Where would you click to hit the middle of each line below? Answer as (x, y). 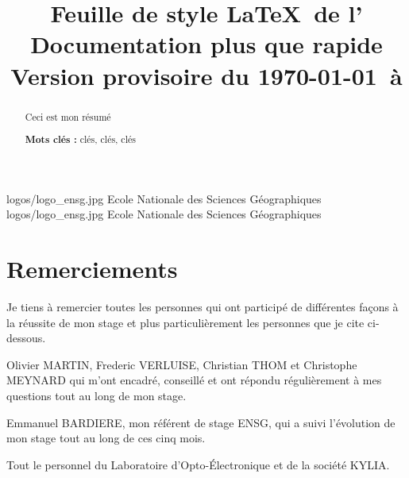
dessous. (26, 338)
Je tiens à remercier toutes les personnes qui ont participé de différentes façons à (203, 307)
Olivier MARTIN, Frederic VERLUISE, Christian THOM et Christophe (182, 364)
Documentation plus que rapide (206, 44)
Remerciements (92, 269)
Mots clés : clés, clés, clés (80, 140)
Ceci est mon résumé (68, 116)
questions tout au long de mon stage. (96, 396)
